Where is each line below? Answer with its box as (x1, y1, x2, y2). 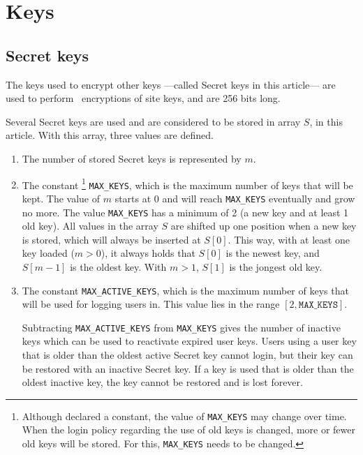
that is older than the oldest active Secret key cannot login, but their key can (22, 348, 353, 362)
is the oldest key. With (70, 259, 167, 274)
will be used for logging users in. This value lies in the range (22, 297, 280, 311)
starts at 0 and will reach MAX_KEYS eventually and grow (114, 191, 355, 205)
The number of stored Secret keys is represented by (22, 151, 242, 165)
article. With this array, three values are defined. (6, 128, 214, 142)
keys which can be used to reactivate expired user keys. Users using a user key (22, 334, 357, 348)
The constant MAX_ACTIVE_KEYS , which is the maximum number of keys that (22, 283, 349, 297)
